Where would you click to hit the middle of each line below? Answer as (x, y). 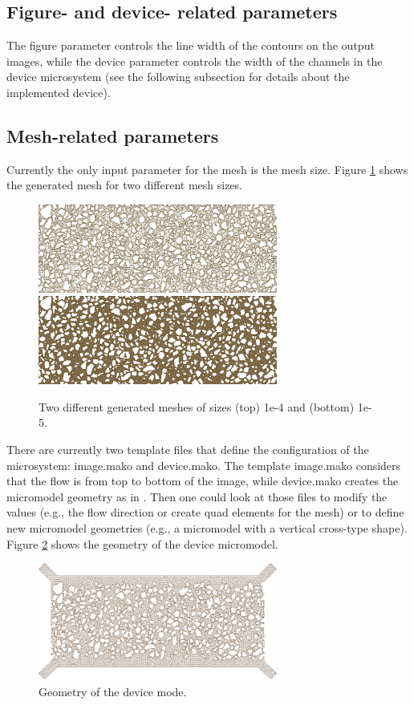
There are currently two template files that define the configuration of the (188, 450)
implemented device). (59, 92)
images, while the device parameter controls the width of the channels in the (195, 61)
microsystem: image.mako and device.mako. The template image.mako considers (204, 465)
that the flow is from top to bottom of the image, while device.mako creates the (203, 481)
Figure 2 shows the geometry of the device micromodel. (142, 543)
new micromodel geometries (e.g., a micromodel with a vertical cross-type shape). (207, 528)
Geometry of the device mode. (113, 691)
